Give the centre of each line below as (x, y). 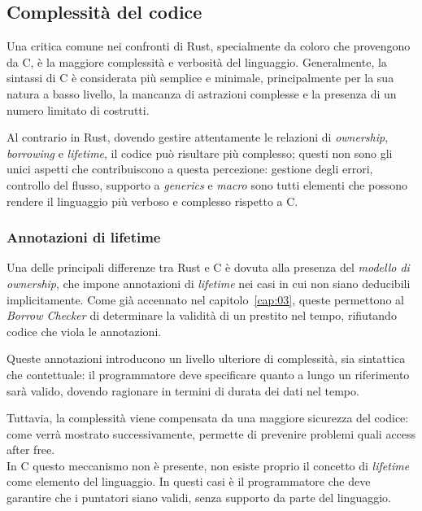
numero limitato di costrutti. (78, 109)
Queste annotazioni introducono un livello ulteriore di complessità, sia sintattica (206, 358)
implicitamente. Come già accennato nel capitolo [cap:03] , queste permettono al (205, 299)
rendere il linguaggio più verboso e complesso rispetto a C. (152, 201)
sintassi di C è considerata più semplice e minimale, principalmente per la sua (200, 78)
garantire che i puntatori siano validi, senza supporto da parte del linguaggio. (199, 498)
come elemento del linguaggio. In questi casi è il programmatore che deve (189, 481)
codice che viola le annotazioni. (84, 331)
